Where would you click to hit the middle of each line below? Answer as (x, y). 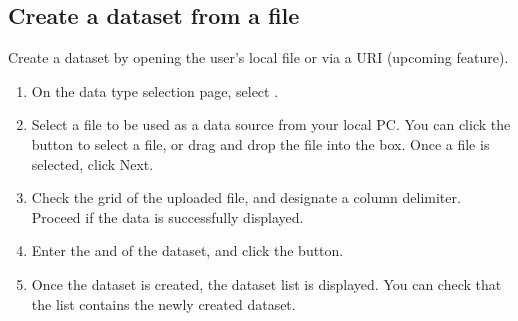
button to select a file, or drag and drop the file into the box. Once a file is (260, 143)
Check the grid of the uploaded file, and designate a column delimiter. (246, 197)
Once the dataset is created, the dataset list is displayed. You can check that (266, 283)
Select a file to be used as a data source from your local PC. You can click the (271, 124)
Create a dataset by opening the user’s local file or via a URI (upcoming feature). (258, 57)
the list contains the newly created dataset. (163, 303)
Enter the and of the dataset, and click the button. (187, 250)
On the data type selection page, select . (155, 90)
